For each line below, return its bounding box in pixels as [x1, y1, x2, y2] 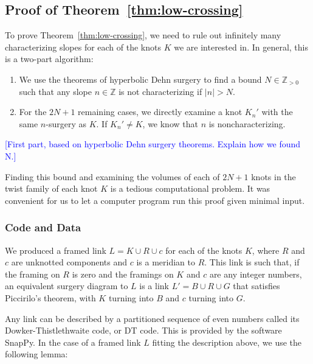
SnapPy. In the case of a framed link [5, 335, 141, 348]
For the [19, 105, 47, 118]
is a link [139, 279, 169, 292]
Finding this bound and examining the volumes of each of [5, 170, 220, 183]
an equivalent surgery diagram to [5, 279, 128, 292]
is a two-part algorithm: [5, 52, 94, 65]
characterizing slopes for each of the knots [5, 40, 161, 53]
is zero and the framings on [72, 267, 174, 280]
